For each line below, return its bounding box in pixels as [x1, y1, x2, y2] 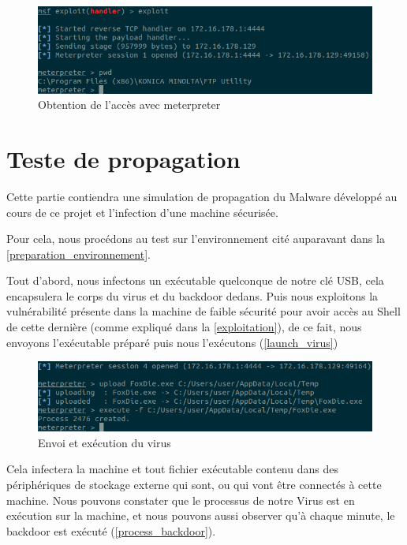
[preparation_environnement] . [6, 245, 151, 262]
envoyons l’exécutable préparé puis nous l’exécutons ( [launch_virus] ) [6, 334, 338, 350]
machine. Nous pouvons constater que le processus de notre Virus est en [6, 491, 355, 508]
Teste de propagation [6, 142, 241, 174]
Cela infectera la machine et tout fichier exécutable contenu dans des [6, 461, 338, 477]
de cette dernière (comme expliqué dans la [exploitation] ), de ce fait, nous [6, 319, 362, 335]
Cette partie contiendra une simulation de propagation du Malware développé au [6, 188, 398, 204]
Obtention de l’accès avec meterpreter [38, 96, 221, 113]
